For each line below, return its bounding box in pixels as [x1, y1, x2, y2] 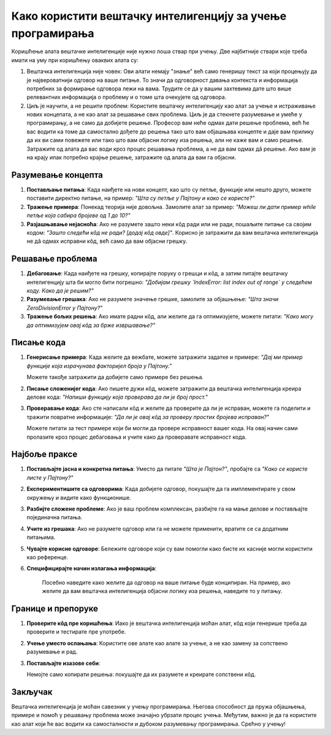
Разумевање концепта [11, 170, 104, 180]
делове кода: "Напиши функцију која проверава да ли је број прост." [26, 393, 208, 401]
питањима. [26, 533, 56, 541]
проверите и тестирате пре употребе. [26, 628, 126, 635]
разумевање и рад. [26, 648, 78, 656]
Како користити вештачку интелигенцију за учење [11, 9, 287, 23]
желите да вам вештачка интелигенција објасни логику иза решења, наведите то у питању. [42, 588, 283, 595]
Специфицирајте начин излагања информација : [26, 565, 157, 572]
